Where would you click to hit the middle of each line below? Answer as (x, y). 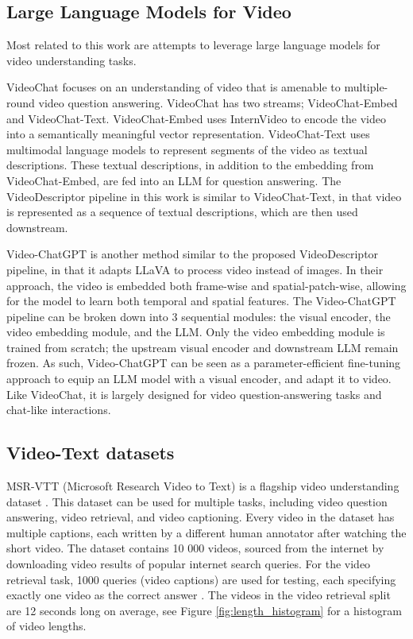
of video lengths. (46, 626)
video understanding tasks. (71, 60)
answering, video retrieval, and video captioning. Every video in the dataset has (201, 517)
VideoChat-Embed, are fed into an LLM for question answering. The (174, 180)
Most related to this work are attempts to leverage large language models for (193, 45)
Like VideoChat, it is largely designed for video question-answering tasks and (194, 394)
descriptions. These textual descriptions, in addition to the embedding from (190, 165)
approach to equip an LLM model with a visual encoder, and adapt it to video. (199, 379)
